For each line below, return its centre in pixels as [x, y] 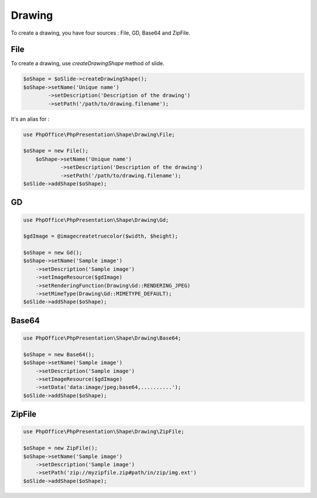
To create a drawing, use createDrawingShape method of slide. [87, 63]
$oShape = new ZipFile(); [60, 448]
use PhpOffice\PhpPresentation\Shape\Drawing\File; [99, 134]
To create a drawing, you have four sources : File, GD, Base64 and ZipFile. [101, 33]
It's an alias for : [30, 119]
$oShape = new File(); [56, 151]
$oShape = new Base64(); [59, 354]
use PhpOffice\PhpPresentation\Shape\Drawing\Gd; [96, 220]
